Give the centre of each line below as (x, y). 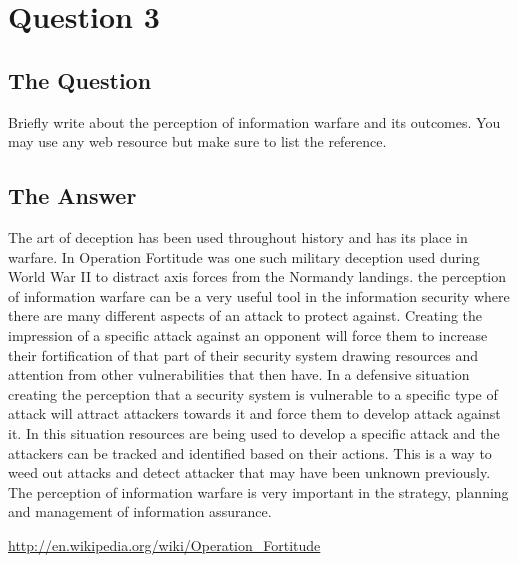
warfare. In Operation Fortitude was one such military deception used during (244, 256)
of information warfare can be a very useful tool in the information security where (259, 295)
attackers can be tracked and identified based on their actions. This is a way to (250, 452)
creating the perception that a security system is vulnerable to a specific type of (253, 393)
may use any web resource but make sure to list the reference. (197, 141)
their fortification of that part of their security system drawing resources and (243, 354)
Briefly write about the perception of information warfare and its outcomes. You (254, 121)
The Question (80, 79)
